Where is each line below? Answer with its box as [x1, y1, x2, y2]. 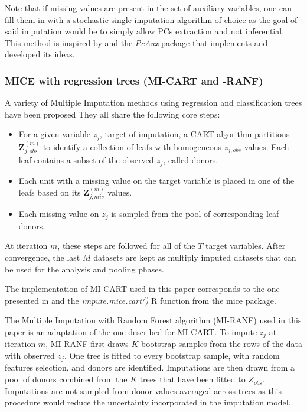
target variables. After [205, 239, 286, 252]
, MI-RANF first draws [45, 338, 129, 350]
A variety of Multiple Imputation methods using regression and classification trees [5, 96, 302, 109]
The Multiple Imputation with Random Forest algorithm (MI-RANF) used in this [5, 314, 302, 326]
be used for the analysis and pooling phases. [5, 262, 164, 275]
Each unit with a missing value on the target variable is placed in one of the [18, 174, 295, 186]
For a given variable [18, 128, 91, 140]
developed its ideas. [5, 48, 75, 60]
